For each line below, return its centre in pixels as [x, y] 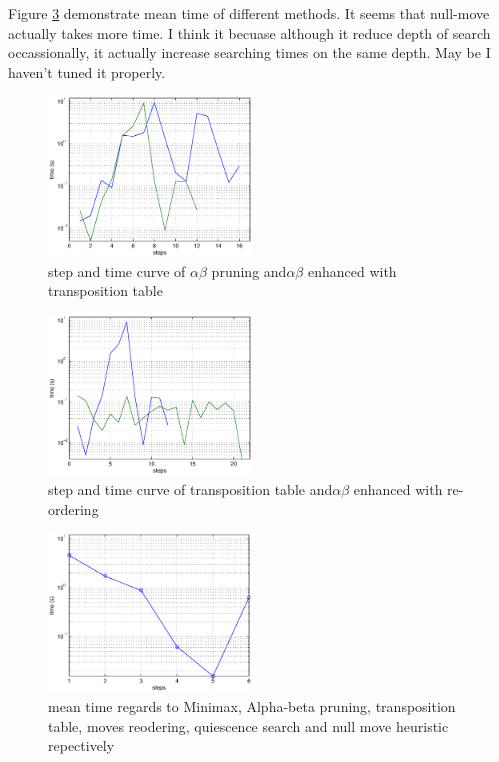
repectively [81, 745]
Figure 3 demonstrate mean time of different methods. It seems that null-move [249, 13]
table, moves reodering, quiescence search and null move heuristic [248, 725]
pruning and [249, 270]
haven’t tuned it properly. [87, 71]
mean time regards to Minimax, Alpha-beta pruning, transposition [252, 705]
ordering [73, 508]
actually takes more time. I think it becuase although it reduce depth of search [249, 32]
